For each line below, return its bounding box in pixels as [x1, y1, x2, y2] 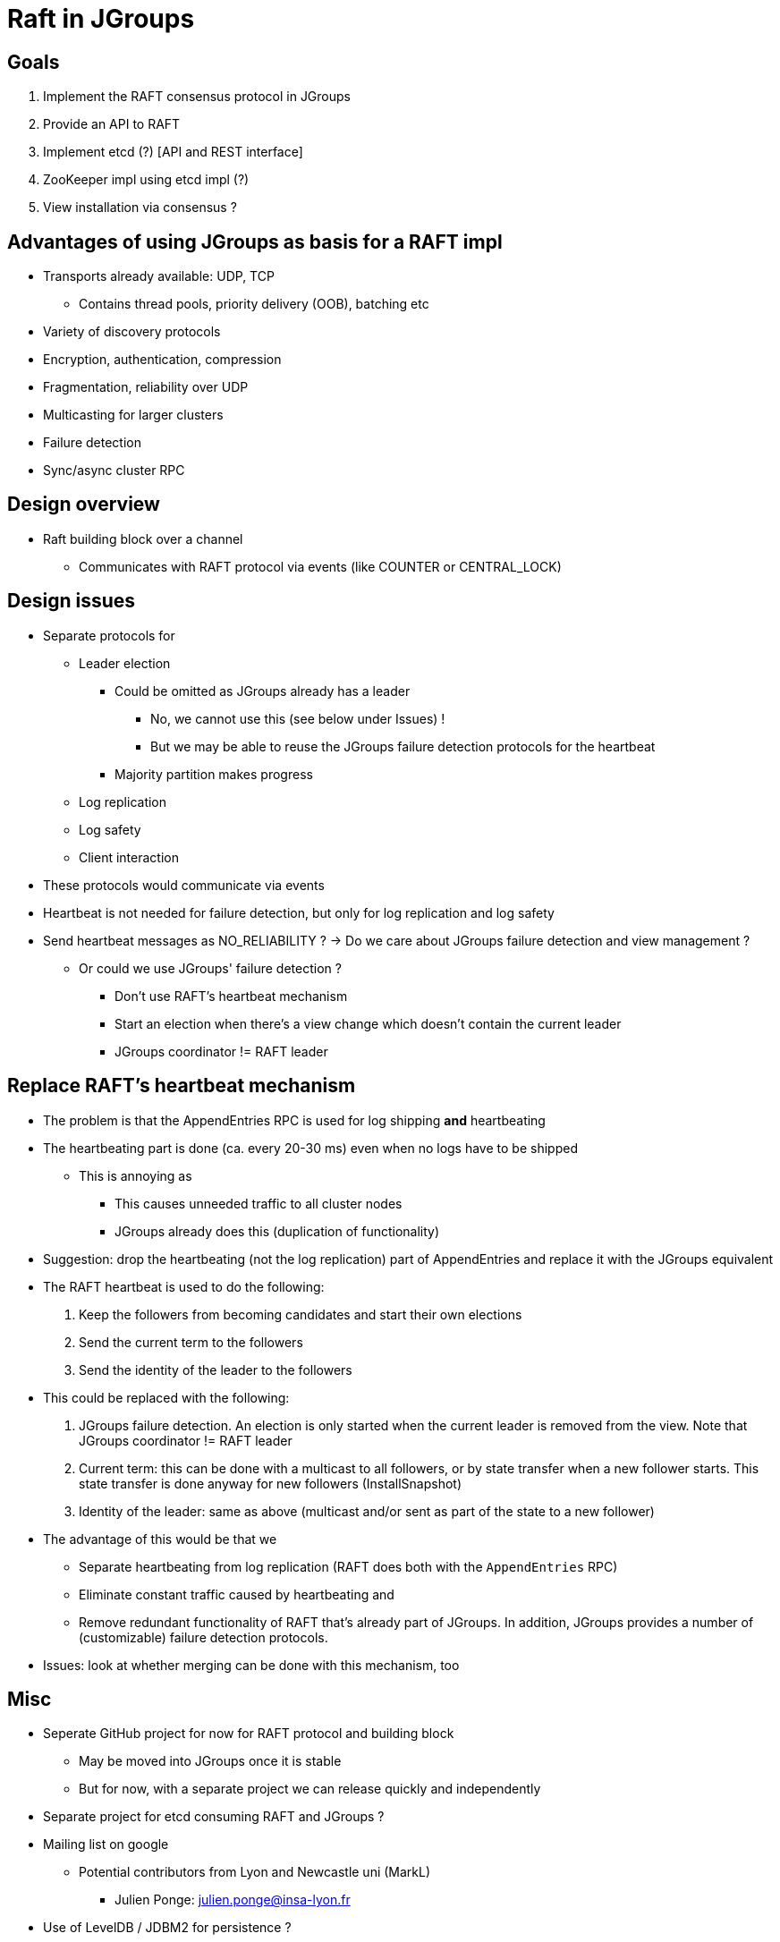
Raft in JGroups [7, 4, 195, 34]
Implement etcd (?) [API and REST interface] [43, 144, 303, 160]
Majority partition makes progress [114, 766, 313, 782]
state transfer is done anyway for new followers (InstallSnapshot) [79, 1475, 462, 1491]
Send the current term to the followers [79, 1334, 303, 1350]
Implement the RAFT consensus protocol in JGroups [43, 89, 351, 105]
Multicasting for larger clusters [43, 407, 224, 423]
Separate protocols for [43, 627, 175, 643]
